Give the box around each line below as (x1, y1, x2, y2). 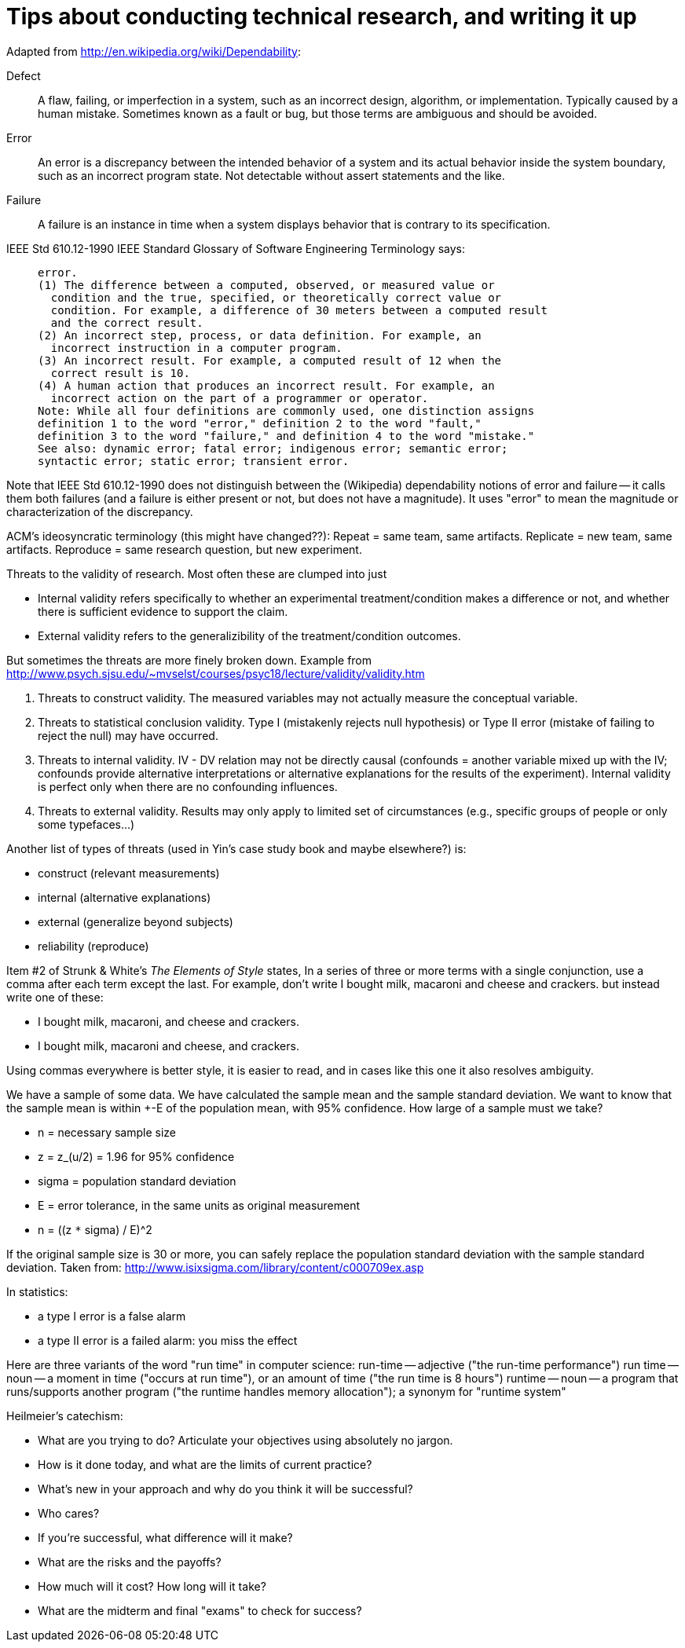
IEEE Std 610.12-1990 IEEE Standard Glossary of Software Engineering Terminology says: (6, 241, 466, 255)
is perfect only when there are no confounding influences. (38, 779, 338, 793)
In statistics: (6, 1284, 68, 1298)
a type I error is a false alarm (38, 1309, 186, 1323)
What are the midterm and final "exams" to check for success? (38, 1603, 362, 1617)
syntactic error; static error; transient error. (38, 454, 350, 467)
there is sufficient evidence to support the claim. (38, 604, 288, 618)
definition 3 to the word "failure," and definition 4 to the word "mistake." (38, 429, 535, 442)
